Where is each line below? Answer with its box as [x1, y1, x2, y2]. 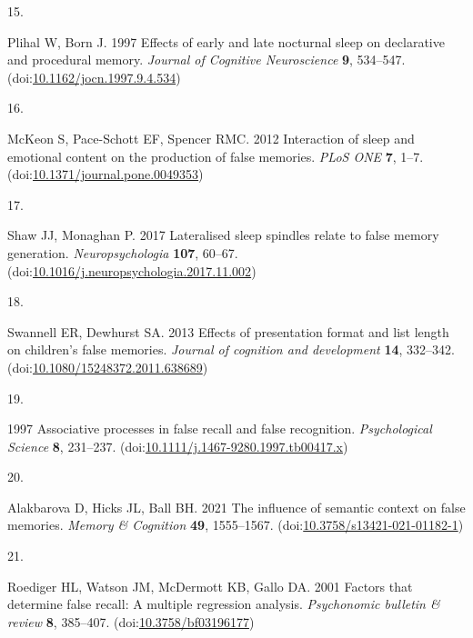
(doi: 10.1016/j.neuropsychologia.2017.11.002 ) [7, 261, 257, 280]
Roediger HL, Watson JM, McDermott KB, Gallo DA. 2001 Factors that [7, 576, 413, 595]
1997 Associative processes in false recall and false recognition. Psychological [7, 419, 432, 438]
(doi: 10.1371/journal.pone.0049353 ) [7, 164, 204, 184]
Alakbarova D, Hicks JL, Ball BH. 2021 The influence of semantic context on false [7, 497, 466, 516]
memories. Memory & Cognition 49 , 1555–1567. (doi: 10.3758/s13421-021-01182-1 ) [7, 515, 464, 534]
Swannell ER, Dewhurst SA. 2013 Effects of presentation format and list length [7, 322, 449, 341]
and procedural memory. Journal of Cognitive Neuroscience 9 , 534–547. [7, 50, 406, 69]
